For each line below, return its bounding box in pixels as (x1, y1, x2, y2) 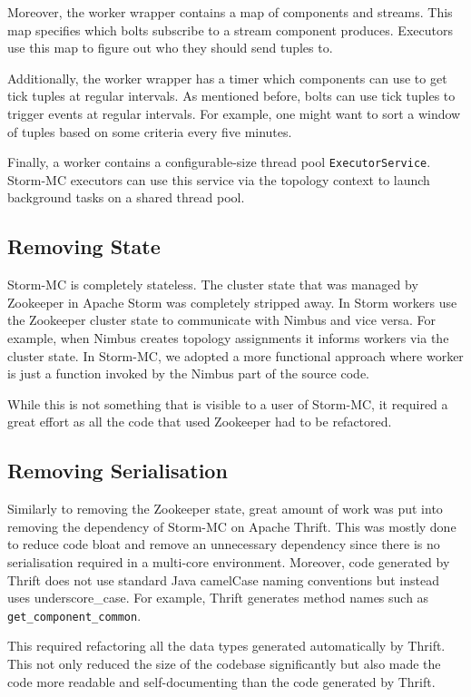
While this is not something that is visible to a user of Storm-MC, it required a (7, 394, 448, 413)
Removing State (7, 232, 161, 260)
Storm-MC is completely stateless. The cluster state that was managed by (7, 275, 418, 294)
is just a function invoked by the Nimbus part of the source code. (7, 364, 369, 383)
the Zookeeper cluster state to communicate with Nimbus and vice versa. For (7, 310, 436, 329)
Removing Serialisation (7, 456, 228, 485)
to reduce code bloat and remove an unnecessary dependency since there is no (7, 535, 440, 554)
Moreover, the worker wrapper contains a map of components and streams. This (7, 3, 453, 21)
